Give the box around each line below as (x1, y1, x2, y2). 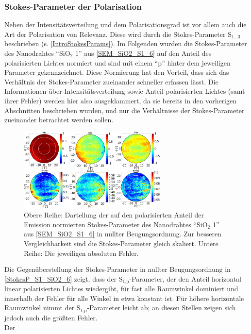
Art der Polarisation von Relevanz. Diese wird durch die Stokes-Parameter (4, 29, 226, 39)
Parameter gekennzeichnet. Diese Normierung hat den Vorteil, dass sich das (4, 67, 229, 77)
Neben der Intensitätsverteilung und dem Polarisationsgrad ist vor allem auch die (4, 19, 247, 30)
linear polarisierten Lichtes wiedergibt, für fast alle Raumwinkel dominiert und (4, 284, 238, 294)
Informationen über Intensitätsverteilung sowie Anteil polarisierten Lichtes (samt (4, 86, 245, 96)
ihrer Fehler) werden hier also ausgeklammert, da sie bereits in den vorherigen (4, 95, 237, 105)
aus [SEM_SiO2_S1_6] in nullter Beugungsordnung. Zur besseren (24, 229, 221, 239)
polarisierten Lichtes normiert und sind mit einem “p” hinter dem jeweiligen (4, 57, 231, 67)
